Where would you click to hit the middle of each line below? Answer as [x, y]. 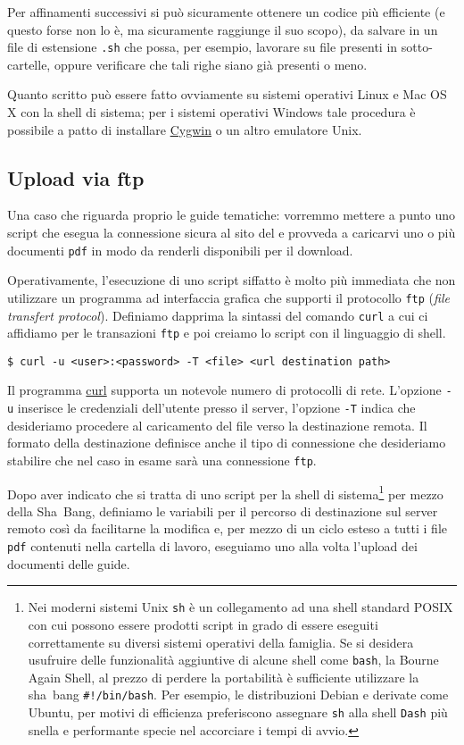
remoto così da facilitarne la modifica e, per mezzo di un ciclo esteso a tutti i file [228, 528]
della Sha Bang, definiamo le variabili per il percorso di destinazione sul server [223, 511]
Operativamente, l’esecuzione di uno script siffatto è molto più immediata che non [232, 280]
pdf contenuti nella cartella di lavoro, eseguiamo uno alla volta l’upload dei [212, 546]
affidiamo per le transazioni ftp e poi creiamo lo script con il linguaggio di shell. [227, 333]
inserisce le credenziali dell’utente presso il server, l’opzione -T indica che [216, 408]
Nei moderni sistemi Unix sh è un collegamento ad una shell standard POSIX [240, 607]
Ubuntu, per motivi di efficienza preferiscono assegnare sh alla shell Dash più [238, 712]
